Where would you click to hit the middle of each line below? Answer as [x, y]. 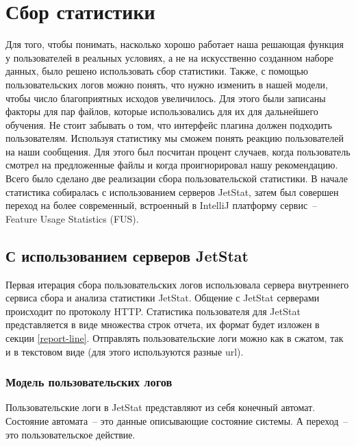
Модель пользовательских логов [89, 382]
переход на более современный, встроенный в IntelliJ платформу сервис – [162, 205]
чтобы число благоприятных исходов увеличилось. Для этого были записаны [166, 98]
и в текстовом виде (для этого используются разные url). [125, 351]
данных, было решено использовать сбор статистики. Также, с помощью [157, 71]
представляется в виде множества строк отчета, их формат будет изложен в [163, 324]
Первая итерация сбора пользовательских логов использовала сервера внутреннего [177, 284]
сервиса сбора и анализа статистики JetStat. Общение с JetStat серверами [163, 298]
